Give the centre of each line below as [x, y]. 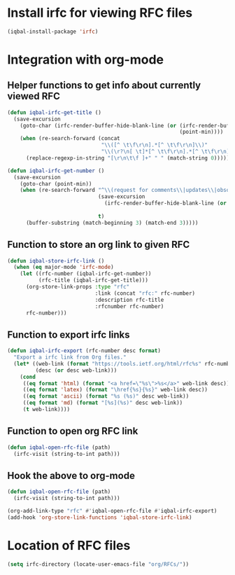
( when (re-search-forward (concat [70, 139]
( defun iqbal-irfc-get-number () [56, 171]
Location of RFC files [69, 546]
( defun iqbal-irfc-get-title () [54, 112]
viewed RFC [34, 96]
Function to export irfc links [69, 334]
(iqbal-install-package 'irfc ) [53, 32]
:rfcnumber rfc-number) [129, 306]
